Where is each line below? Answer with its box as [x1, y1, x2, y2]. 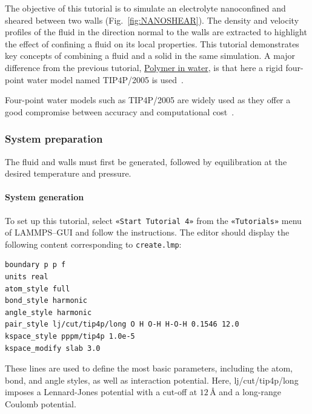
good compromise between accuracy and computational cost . [5, 105, 234, 118]
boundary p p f [5, 260, 66, 270]
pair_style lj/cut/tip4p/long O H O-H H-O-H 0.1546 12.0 [5, 320, 239, 329]
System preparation [5, 131, 103, 146]
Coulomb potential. [5, 397, 76, 410]
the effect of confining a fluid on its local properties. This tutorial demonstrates [5, 37, 299, 50]
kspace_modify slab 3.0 [5, 344, 101, 353]
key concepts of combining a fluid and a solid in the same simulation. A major [5, 49, 296, 62]
